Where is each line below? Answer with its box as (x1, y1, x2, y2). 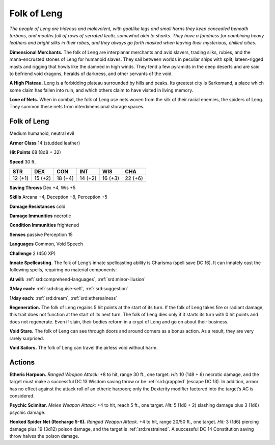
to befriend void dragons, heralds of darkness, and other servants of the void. (9, 71, 173, 77)
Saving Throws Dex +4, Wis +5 (9, 184, 76, 191)
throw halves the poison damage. (9, 433, 79, 439)
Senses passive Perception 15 (9, 231, 73, 238)
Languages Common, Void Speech (9, 241, 84, 247)
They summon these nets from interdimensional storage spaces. (9, 104, 145, 110)
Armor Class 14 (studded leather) (9, 139, 80, 146)
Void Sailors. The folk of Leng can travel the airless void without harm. (9, 344, 158, 350)
